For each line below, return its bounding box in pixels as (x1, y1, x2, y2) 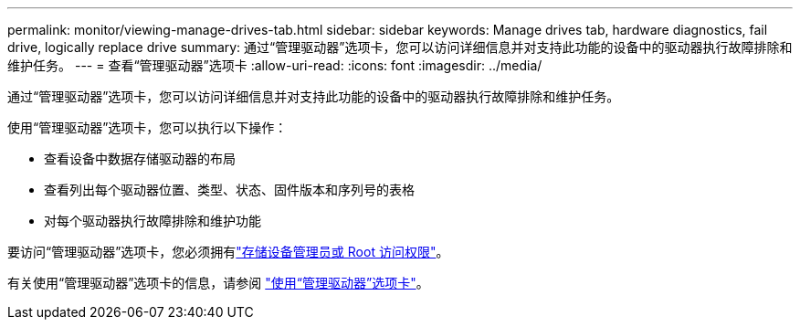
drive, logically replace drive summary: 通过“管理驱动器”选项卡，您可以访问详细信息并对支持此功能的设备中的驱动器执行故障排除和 (7, 39, 793, 55)
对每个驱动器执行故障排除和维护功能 (44, 213, 261, 228)
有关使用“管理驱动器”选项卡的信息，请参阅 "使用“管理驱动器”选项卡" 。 (7, 275, 429, 290)
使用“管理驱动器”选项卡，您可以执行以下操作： (7, 120, 288, 135)
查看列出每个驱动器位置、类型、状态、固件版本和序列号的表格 (44, 182, 415, 197)
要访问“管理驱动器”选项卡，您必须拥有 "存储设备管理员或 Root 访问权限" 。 (7, 244, 449, 259)
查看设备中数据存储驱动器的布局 (44, 151, 236, 166)
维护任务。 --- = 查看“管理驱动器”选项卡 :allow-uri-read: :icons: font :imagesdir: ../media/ (7, 58, 542, 73)
